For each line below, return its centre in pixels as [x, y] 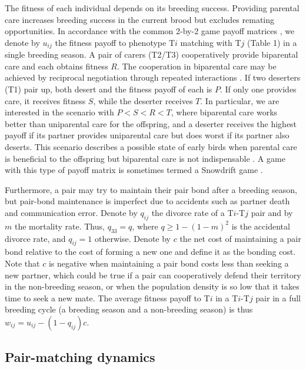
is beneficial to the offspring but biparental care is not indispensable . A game [145, 158]
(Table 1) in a [272, 42]
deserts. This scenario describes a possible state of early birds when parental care [151, 146]
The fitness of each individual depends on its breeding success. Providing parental [152, 8]
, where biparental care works [224, 112]
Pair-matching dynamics [80, 357]
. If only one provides [258, 89]
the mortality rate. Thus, [59, 226]
